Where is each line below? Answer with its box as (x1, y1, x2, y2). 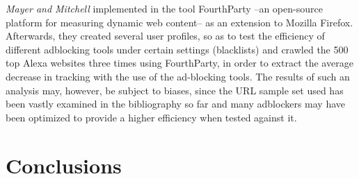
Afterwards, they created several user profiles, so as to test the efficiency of (6, 28, 325, 43)
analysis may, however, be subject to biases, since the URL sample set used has (6, 83, 344, 97)
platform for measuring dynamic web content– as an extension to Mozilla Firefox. (6, 15, 353, 29)
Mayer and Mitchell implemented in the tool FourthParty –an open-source (6, 1, 323, 15)
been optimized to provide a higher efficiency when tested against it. (6, 110, 297, 124)
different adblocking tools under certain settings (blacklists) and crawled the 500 (6, 42, 349, 56)
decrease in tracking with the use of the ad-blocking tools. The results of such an (6, 69, 350, 83)
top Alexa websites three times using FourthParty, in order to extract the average (6, 56, 353, 70)
